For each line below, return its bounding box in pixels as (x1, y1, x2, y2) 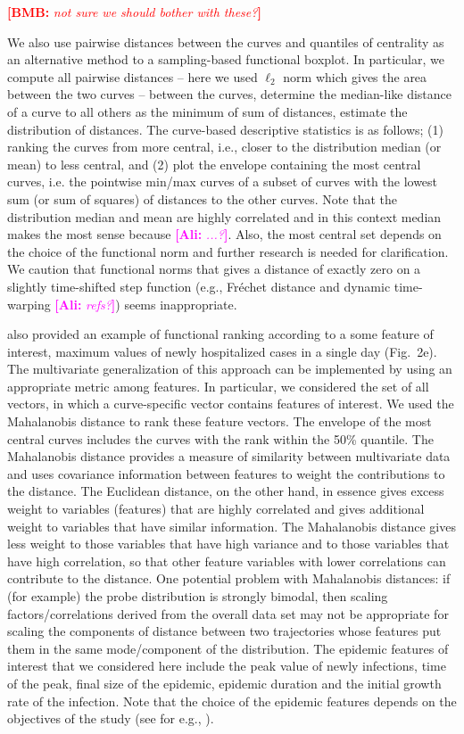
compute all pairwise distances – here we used (7, 67, 258, 86)
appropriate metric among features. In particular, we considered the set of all (7, 376, 429, 395)
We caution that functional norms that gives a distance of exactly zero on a (7, 260, 421, 278)
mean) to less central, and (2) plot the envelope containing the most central (7, 154, 421, 173)
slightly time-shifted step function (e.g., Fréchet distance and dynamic (7, 276, 391, 295)
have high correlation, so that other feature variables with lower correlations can (7, 551, 446, 570)
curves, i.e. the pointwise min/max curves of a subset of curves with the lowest (7, 172, 438, 191)
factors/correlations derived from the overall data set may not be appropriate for (7, 604, 449, 623)
